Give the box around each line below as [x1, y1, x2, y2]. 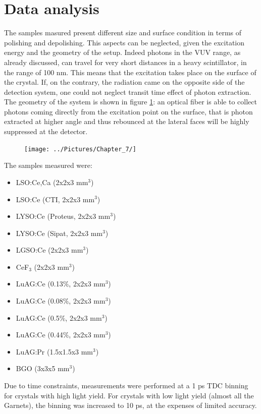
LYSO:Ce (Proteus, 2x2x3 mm [16, 211, 111, 221]
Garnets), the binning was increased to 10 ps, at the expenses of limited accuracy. [4, 400, 257, 410]
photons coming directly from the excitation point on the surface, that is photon [4, 106, 253, 116]
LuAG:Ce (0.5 [16, 312, 60, 323]
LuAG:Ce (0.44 [16, 329, 63, 340]
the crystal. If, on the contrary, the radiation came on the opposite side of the [4, 77, 245, 87]
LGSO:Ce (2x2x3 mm [16, 245, 83, 255]
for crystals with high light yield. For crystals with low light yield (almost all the [4, 390, 254, 400]
